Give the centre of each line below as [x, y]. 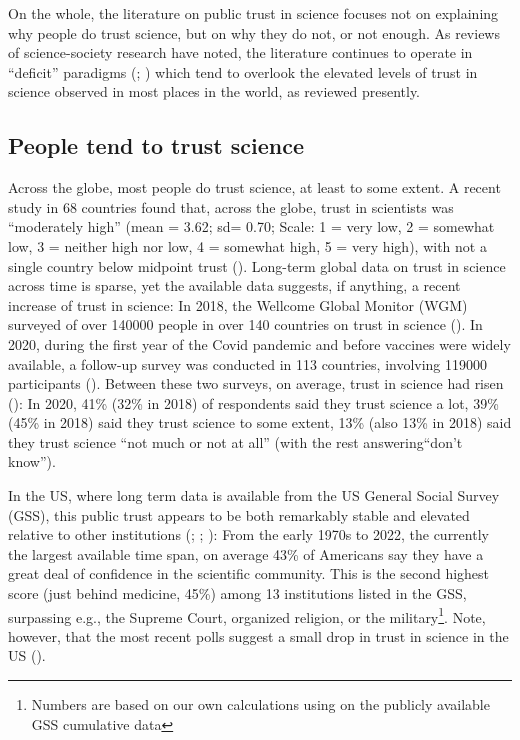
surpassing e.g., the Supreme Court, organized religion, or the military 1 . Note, [247, 615]
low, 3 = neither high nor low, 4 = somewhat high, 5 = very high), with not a [247, 245]
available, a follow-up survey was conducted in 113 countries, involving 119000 [248, 363]
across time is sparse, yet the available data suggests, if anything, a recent [234, 285]
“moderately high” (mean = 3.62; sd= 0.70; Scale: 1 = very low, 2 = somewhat [251, 226]
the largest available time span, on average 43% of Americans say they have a [246, 553]
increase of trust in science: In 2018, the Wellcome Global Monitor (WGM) [238, 304]
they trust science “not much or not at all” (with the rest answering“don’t [235, 441]
